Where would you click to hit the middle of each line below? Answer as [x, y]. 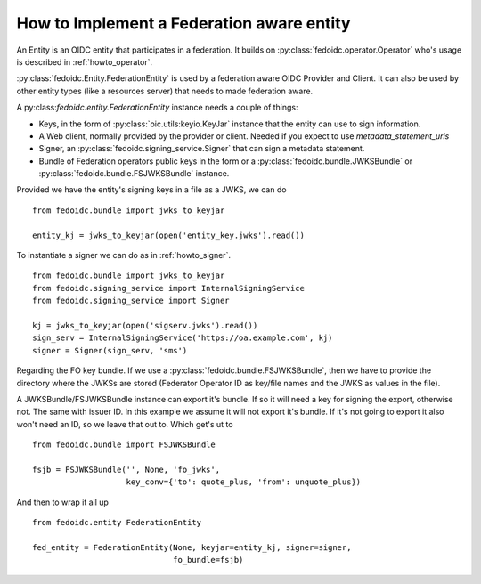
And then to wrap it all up [62, 502]
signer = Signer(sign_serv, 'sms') [110, 350]
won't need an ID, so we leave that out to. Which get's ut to [125, 424]
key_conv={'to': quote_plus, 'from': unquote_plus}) [244, 482]
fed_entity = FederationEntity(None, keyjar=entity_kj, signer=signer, [192, 547]
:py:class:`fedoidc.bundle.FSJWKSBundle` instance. [134, 174]
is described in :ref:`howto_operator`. [85, 61]
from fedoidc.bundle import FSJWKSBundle [124, 445]
